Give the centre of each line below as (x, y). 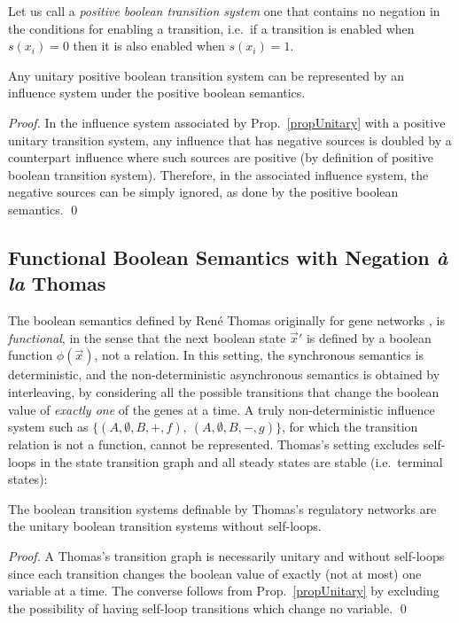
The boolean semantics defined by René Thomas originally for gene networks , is (227, 320)
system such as (48, 427)
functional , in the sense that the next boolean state (147, 337)
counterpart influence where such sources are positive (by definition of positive (221, 157)
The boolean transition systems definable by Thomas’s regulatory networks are (222, 508)
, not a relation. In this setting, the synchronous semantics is (259, 355)
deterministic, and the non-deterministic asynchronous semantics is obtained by (224, 374)
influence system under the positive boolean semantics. (157, 93)
